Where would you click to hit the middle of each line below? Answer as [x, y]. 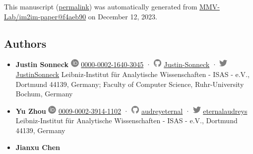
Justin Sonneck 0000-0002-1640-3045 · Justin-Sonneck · [116, 64]
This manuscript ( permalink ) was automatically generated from [101, 6]
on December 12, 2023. [123, 16]
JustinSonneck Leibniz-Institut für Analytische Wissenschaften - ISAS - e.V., [132, 74]
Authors [25, 43]
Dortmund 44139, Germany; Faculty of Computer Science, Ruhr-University [130, 84]
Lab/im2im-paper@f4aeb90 [45, 16]
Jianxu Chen [38, 147]
